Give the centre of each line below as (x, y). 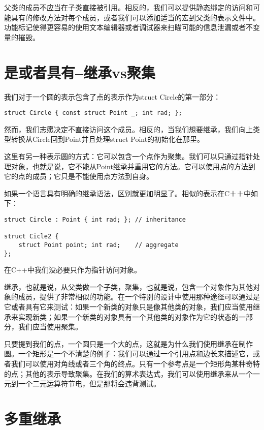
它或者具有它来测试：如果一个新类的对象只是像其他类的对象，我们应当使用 (128, 306)
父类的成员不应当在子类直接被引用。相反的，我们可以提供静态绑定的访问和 (128, 7)
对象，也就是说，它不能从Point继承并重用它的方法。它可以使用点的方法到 (133, 166)
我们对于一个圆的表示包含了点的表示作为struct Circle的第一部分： (112, 96)
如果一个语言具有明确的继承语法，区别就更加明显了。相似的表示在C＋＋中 (128, 193)
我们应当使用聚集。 (50, 327)
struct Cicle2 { (31, 237)
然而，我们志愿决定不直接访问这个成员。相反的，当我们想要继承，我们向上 (128, 129)
